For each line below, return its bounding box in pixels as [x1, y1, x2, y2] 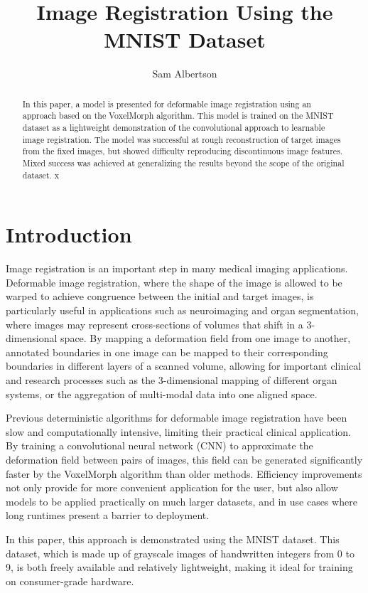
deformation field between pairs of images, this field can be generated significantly [6, 452, 363, 466]
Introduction [6, 220, 132, 249]
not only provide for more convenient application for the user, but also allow [6, 480, 338, 495]
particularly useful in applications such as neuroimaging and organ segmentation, [6, 303, 359, 318]
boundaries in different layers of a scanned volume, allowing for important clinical [6, 358, 362, 373]
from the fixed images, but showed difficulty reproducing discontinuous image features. [22, 145, 343, 157]
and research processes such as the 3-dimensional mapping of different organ [6, 372, 337, 387]
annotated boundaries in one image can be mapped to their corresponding [6, 344, 328, 359]
